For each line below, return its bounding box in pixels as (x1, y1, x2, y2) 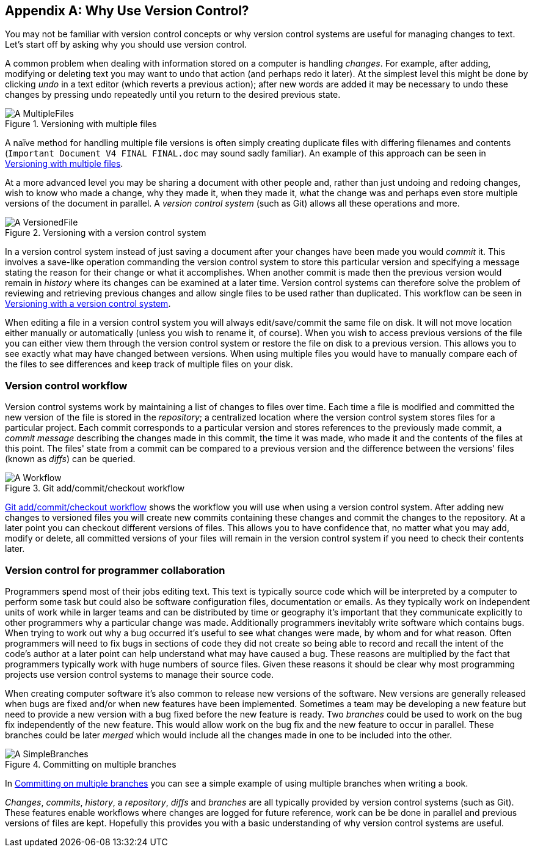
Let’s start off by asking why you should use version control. (5, 39, 247, 50)
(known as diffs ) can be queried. (5, 454, 136, 465)
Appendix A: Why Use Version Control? (5, 3, 249, 18)
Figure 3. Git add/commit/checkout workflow (5, 483, 185, 494)
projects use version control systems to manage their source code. (5, 669, 274, 680)
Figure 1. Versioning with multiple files (5, 119, 157, 130)
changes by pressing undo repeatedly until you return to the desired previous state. (5, 89, 341, 100)
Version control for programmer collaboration (5, 564, 225, 576)
